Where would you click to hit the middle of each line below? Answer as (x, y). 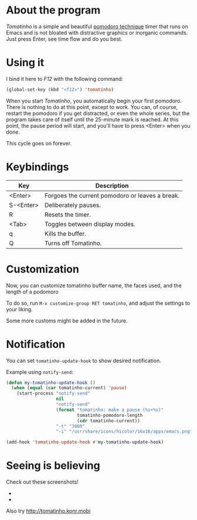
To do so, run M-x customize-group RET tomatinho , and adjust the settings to (98, 303)
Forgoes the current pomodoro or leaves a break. (112, 195)
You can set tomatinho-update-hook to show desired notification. (84, 361)
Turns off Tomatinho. (73, 243)
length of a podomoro (32, 291)
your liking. (20, 309)
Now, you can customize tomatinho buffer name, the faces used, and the (94, 286)
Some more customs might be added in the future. (67, 321)
